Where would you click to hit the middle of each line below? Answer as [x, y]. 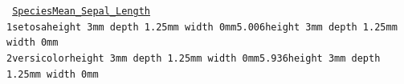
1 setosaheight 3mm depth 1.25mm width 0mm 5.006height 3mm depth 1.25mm [202, 27]
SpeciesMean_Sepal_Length [81, 11]
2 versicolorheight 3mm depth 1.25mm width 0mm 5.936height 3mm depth [194, 58]
